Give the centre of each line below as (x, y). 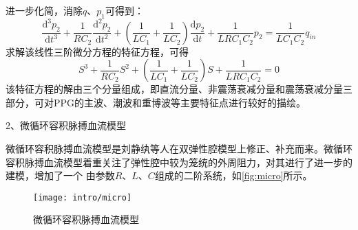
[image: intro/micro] (83, 197)
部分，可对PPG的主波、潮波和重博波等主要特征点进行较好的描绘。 (156, 102)
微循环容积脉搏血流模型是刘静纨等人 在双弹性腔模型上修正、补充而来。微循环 (179, 148)
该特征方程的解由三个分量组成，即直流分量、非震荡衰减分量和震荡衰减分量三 (179, 89)
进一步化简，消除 (44, 10)
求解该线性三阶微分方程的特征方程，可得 (97, 51)
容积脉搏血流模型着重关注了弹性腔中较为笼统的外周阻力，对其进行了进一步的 (179, 162)
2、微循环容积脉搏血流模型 (66, 125)
